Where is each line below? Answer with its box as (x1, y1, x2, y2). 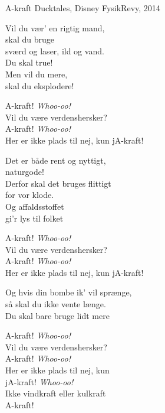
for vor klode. (5, 188, 54, 201)
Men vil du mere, (5, 67, 68, 80)
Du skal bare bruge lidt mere (5, 309, 110, 321)
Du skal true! (5, 56, 53, 69)
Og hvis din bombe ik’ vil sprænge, (5, 286, 132, 298)
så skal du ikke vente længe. (5, 298, 106, 310)
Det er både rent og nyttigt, (5, 154, 106, 166)
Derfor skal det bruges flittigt (5, 177, 111, 189)
